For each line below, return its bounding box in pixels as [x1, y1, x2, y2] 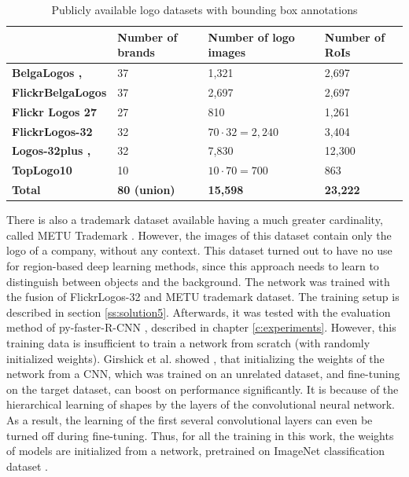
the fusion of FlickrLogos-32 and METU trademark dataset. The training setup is [6, 288, 400, 305]
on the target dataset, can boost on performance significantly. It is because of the [6, 380, 399, 397]
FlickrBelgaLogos [12, 83, 107, 100]
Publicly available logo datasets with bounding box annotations [51, 2, 358, 17]
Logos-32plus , [12, 142, 91, 159]
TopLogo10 [12, 162, 72, 178]
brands [117, 44, 155, 61]
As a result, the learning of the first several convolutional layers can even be [6, 411, 373, 427]
